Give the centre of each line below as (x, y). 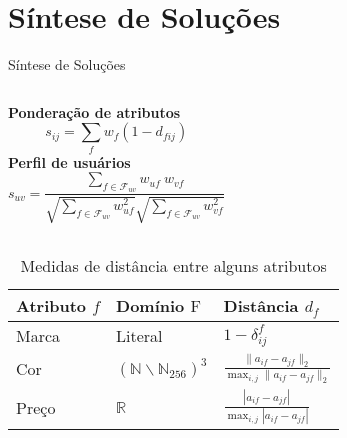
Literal (139, 335)
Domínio (150, 305)
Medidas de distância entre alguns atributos (173, 265)
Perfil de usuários (69, 161)
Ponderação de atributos (94, 111)
